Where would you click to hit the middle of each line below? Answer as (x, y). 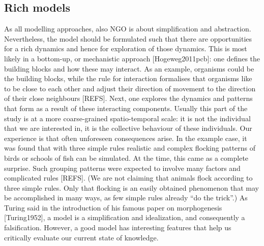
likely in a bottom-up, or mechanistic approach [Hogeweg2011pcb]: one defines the (132, 58)
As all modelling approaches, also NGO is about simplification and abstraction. (128, 29)
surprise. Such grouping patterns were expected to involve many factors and (122, 168)
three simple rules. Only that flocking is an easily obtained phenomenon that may (131, 187)
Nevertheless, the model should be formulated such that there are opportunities (128, 38)
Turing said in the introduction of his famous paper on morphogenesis (113, 207)
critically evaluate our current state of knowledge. (81, 237)
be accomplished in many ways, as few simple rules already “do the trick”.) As (126, 198)
